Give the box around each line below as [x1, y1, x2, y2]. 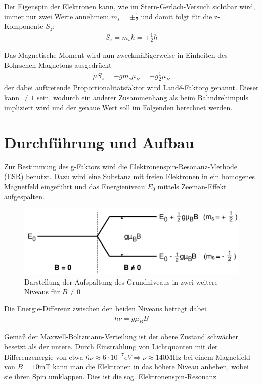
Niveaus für [24, 286, 60, 297]
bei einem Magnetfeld [183, 351, 250, 362]
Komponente [4, 21, 43, 31]
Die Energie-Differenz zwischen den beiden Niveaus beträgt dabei [4, 303, 206, 313]
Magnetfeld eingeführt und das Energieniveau [4, 181, 145, 192]
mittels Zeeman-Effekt [157, 181, 227, 192]
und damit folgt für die [141, 11, 212, 21]
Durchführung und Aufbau [4, 131, 194, 152]
